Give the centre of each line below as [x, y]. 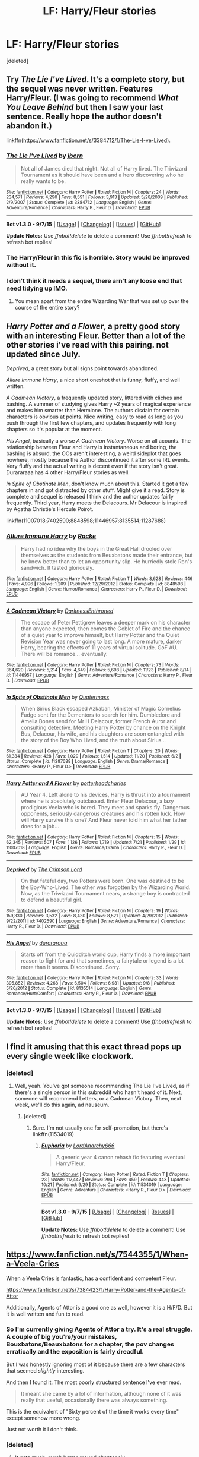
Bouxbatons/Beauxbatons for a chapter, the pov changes [90, 1344]
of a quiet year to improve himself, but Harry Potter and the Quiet [100, 635]
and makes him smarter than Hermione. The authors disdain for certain [93, 411]
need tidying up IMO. [37, 288]
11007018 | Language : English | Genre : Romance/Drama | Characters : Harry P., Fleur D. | [96, 848]
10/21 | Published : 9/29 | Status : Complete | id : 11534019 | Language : [112, 1185]
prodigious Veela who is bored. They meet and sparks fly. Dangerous [105, 808]
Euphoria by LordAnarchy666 [78, 1146]
